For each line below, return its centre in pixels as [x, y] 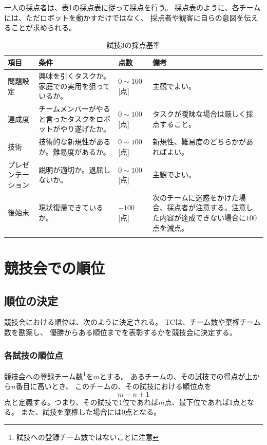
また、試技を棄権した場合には [71, 412]
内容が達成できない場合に [203, 217]
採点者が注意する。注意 [207, 207]
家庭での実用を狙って [74, 86]
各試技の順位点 [34, 355]
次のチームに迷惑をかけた [196, 197]
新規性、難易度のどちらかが [199, 142]
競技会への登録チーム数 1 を [49, 375]
